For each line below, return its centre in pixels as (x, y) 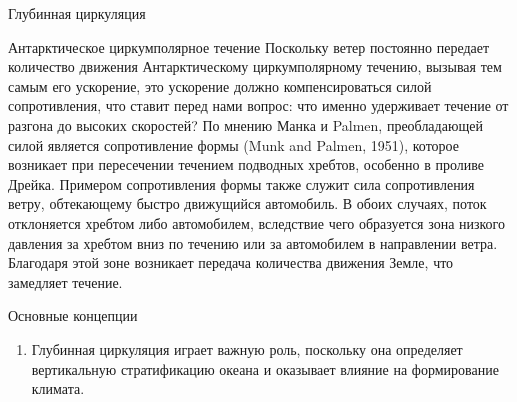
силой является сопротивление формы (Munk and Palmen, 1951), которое (233, 144)
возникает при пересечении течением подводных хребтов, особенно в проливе (246, 164)
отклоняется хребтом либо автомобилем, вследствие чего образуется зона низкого (257, 222)
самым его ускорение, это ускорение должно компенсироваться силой (220, 85)
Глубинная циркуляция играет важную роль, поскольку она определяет (247, 348)
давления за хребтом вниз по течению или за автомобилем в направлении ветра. (253, 242)
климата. (58, 388)
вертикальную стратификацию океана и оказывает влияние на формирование (265, 368)
